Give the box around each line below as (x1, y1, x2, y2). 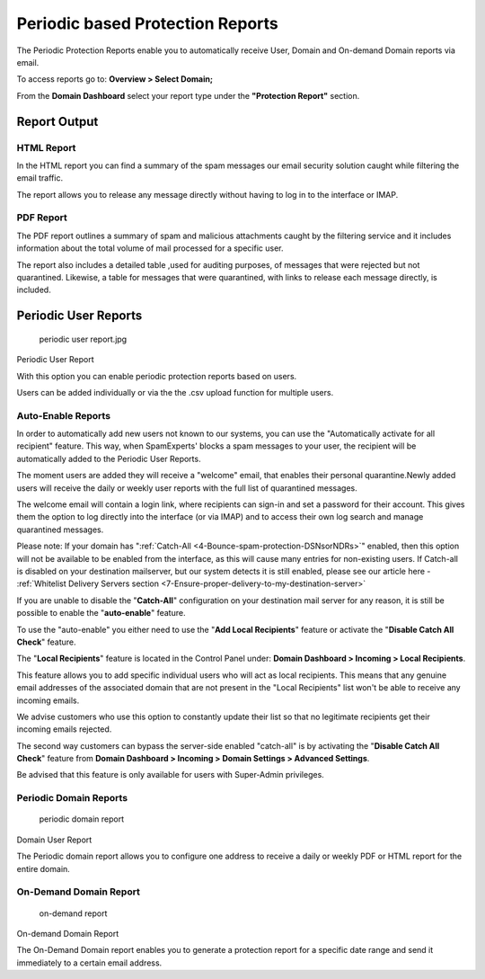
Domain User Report (16, 834, 93, 845)
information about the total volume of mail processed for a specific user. (16, 243, 284, 254)
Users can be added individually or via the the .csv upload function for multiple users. (16, 387, 334, 397)
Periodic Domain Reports (16, 792, 128, 805)
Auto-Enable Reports (16, 409, 111, 422)
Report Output (16, 113, 99, 129)
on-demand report (39, 908, 108, 919)
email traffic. (16, 173, 63, 183)
